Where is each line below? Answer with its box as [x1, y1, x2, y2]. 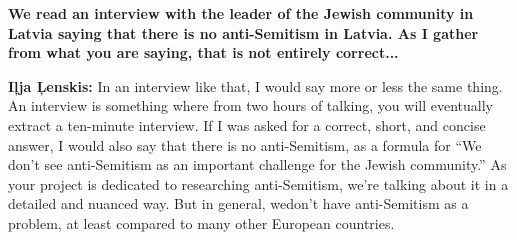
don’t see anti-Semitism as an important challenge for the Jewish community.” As [8, 154, 507, 175]
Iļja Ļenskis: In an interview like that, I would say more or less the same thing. [8, 75, 503, 96]
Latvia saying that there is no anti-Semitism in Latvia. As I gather [8, 22, 479, 43]
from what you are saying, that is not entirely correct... [8, 42, 399, 63]
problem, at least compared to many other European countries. [8, 212, 395, 233]
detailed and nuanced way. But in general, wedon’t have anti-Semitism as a [8, 193, 469, 214]
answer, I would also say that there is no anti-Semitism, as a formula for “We [8, 134, 482, 155]
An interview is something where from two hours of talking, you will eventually [8, 95, 493, 116]
